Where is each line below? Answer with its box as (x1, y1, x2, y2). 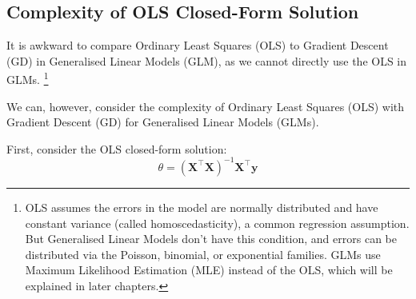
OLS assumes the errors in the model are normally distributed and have (25, 198, 378, 215)
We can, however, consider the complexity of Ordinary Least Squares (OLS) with (6, 98, 405, 114)
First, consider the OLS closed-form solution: (6, 140, 227, 157)
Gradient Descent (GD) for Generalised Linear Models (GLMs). (6, 114, 319, 130)
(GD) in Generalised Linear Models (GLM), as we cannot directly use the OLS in (6, 52, 407, 69)
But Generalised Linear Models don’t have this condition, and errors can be (25, 230, 397, 247)
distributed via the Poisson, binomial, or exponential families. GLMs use (25, 245, 381, 262)
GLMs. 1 (6, 69, 49, 88)
